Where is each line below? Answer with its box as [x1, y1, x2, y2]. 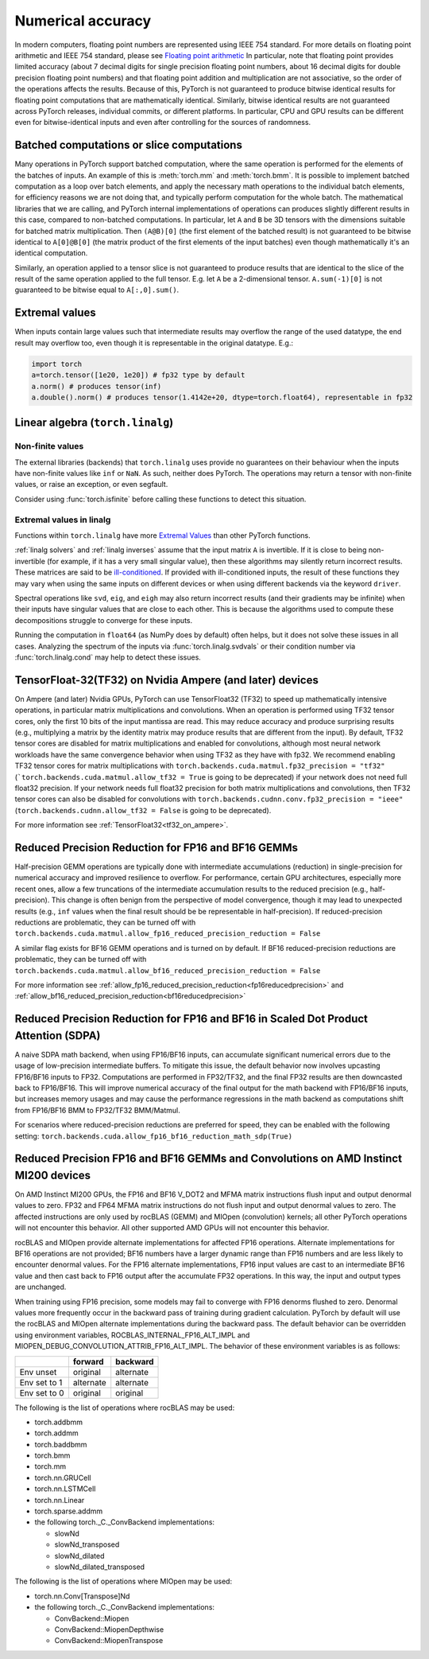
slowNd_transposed [54, 1540, 120, 1549]
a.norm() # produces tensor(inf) [31, 382, 162, 391]
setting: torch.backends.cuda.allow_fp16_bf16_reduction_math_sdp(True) [14, 1131, 293, 1141]
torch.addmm [34, 1428, 79, 1438]
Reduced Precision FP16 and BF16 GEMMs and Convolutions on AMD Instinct [14, 1152, 403, 1166]
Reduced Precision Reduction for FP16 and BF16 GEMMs [14, 840, 298, 855]
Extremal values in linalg [14, 514, 111, 525]
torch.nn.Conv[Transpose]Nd [34, 1591, 130, 1601]
